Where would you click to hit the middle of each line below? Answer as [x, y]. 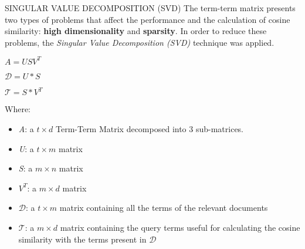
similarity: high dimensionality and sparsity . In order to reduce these [136, 31]
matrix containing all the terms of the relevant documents [164, 208]
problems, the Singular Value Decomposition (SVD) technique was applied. [140, 42]
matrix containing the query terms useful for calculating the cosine [180, 227]
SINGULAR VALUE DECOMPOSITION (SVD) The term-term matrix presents [150, 8]
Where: [18, 109]
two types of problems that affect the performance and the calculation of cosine [148, 19]
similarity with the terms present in [82, 239]
